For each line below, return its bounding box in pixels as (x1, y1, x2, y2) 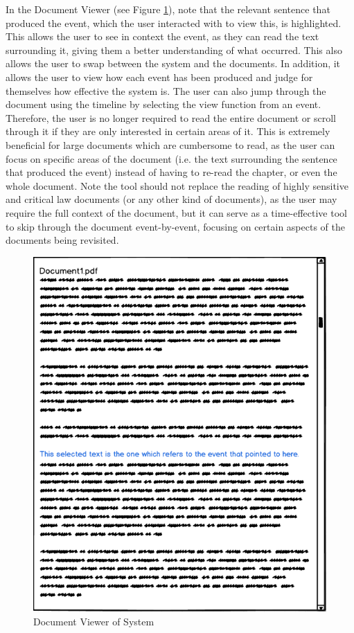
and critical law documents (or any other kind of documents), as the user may (6, 192, 337, 206)
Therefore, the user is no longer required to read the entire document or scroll (6, 110, 336, 125)
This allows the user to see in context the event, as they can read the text (6, 29, 319, 44)
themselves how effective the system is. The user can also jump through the (6, 83, 326, 98)
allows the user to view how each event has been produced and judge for (6, 69, 313, 84)
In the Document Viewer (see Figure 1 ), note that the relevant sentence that (6, 2, 330, 16)
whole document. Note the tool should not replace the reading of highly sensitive (6, 178, 348, 193)
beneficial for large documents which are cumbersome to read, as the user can (6, 137, 335, 152)
